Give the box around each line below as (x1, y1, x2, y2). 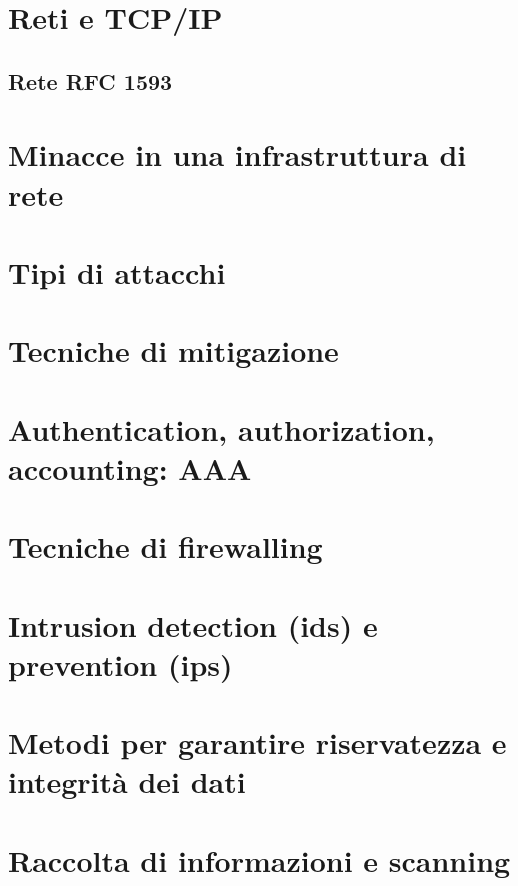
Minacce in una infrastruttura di (8, 134, 467, 175)
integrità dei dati (8, 761, 246, 802)
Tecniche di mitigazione (8, 330, 339, 371)
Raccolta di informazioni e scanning (8, 839, 511, 880)
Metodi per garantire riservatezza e (8, 722, 507, 763)
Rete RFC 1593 (8, 65, 173, 96)
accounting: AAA (8, 447, 252, 488)
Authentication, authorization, (8, 408, 435, 449)
